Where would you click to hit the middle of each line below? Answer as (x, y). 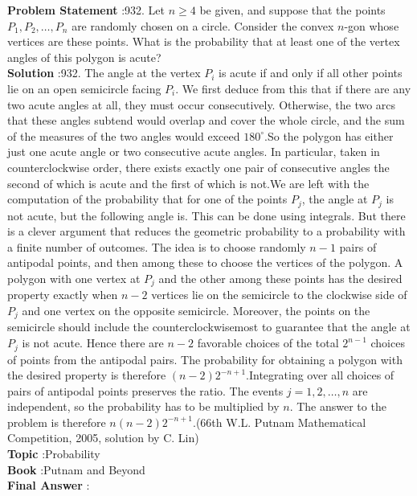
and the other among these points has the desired (280, 278)
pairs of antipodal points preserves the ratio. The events (145, 390)
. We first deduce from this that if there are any (293, 88)
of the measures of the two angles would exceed (124, 135)
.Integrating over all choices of (320, 375)
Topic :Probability (54, 454)
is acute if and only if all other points (311, 73)
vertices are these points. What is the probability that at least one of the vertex (204, 41)
